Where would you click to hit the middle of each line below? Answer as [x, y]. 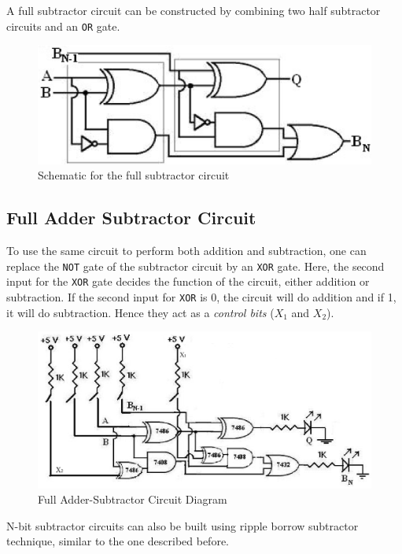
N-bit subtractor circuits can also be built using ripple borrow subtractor [183, 525]
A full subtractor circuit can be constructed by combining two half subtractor [194, 10]
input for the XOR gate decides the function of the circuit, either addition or [188, 281]
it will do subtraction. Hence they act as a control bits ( [140, 312]
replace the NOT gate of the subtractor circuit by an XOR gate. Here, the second [195, 266]
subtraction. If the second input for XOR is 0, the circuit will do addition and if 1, [201, 297]
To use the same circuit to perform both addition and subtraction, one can [186, 251]
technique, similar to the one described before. [118, 541]
